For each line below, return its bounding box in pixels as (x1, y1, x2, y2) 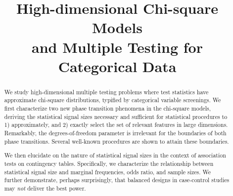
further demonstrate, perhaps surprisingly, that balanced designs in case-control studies (4, 176, 230, 184)
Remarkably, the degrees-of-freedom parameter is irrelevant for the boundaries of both (4, 129, 227, 137)
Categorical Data (58, 56, 177, 76)
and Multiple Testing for (32, 37, 203, 57)
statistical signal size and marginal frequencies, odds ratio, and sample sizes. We (4, 167, 211, 176)
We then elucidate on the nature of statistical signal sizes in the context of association (4, 151, 226, 159)
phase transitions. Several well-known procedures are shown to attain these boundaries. (4, 137, 229, 145)
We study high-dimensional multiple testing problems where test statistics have (4, 87, 209, 96)
